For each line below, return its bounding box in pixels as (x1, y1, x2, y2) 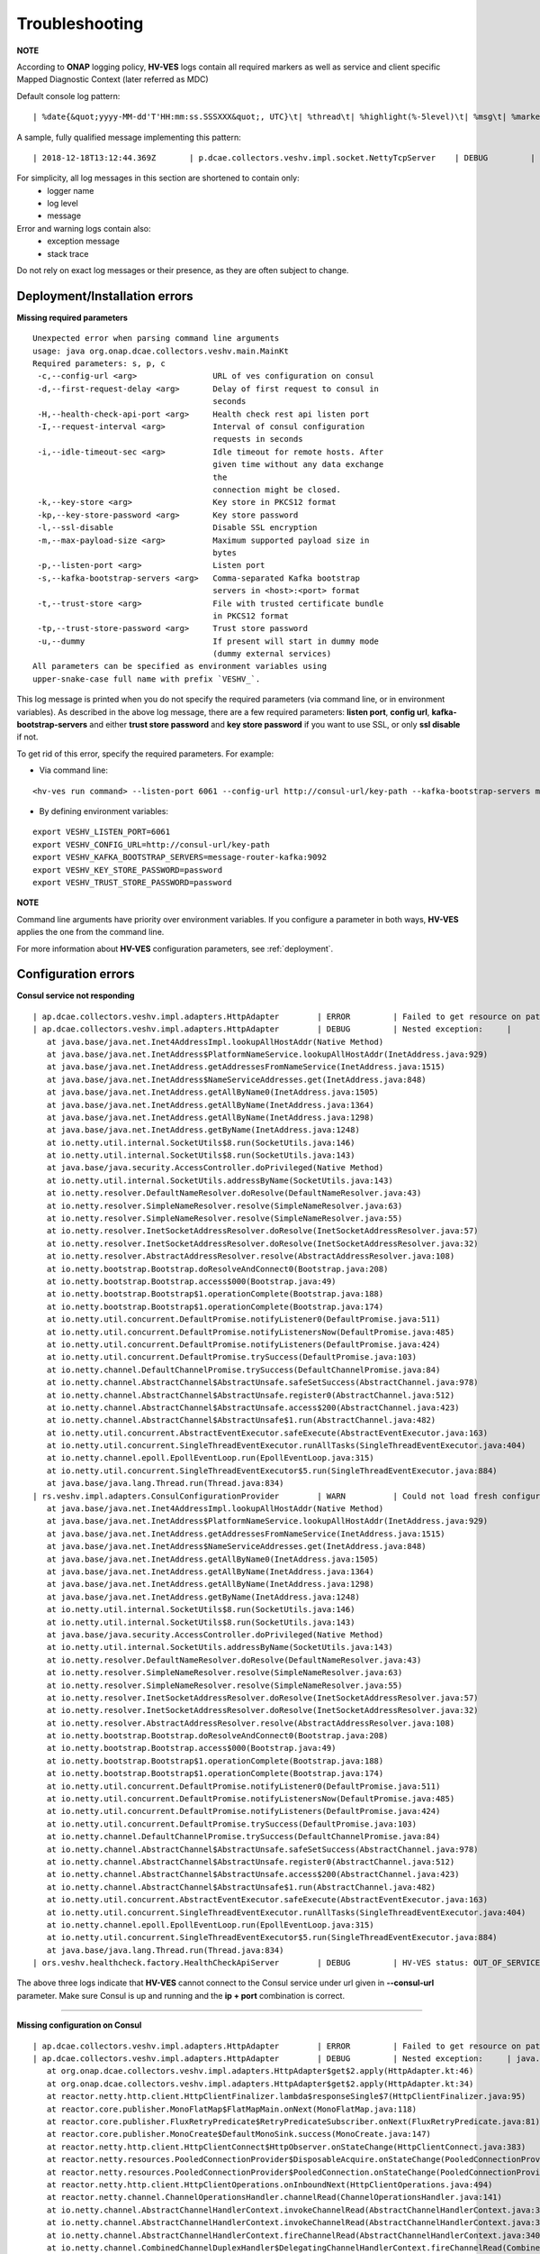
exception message (47, 235, 121, 247)
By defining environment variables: (39, 805, 169, 816)
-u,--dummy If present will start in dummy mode (37, 636, 380, 646)
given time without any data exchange (212, 460, 384, 470)
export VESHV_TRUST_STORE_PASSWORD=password (32, 877, 233, 887)
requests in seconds (212, 434, 303, 444)
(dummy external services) (212, 649, 332, 659)
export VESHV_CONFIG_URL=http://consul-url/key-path (32, 839, 270, 849)
